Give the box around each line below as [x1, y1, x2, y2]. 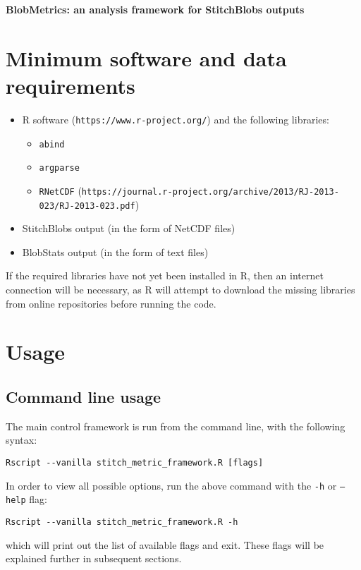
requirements [6, 71, 135, 99]
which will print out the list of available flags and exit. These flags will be [6, 537, 324, 552]
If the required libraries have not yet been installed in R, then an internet [6, 268, 324, 283]
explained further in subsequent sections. [6, 551, 182, 566]
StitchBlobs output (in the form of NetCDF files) [22, 221, 235, 236]
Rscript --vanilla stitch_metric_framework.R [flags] [6, 457, 264, 468]
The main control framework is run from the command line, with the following [6, 418, 345, 433]
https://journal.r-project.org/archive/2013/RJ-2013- [81, 186, 339, 197]
